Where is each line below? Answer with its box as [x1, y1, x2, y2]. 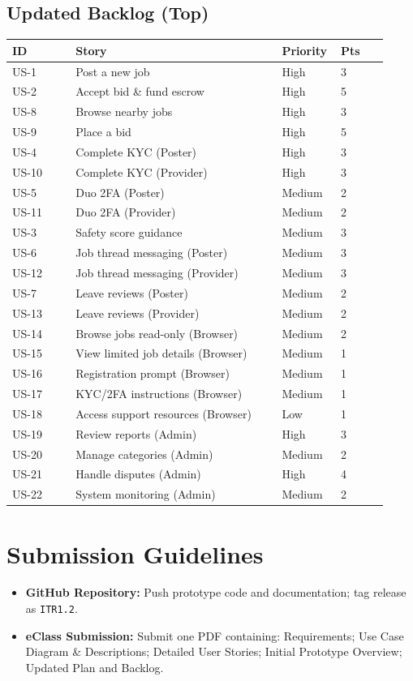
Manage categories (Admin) [75, 445, 213, 462]
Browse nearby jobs [75, 103, 173, 120]
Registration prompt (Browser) [75, 365, 230, 382]
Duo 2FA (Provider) [75, 203, 176, 221]
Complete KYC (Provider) [75, 163, 208, 180]
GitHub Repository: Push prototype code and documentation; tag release [25, 584, 407, 601]
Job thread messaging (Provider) [75, 263, 239, 281]
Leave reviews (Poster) [75, 284, 188, 301]
